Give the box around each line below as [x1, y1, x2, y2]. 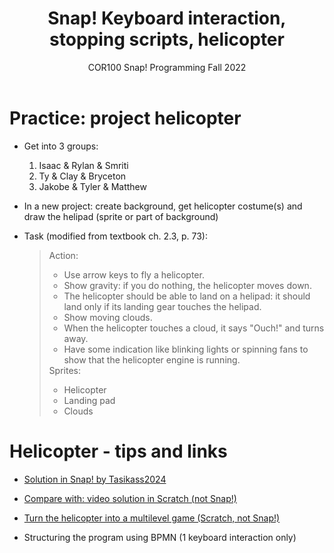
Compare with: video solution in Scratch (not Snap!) [23, 492, 237, 504]
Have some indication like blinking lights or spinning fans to [63, 343, 309, 355]
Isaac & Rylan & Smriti [38, 159, 129, 171]
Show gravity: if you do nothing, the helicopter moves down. [63, 279, 312, 291]
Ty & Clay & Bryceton [38, 170, 127, 182]
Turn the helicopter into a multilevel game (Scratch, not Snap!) [23, 512, 281, 524]
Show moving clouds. [63, 311, 153, 323]
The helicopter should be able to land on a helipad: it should [63, 290, 311, 302]
